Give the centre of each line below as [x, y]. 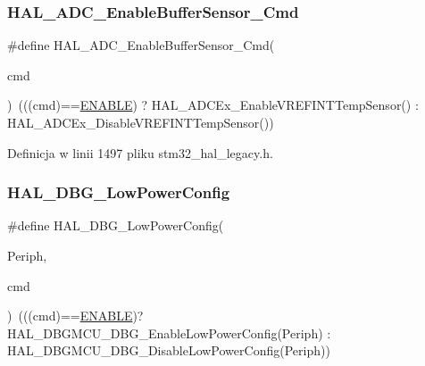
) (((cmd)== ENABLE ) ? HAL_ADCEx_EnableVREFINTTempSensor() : [213, 105]
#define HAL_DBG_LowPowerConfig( [116, 225]
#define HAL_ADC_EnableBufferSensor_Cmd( [141, 45]
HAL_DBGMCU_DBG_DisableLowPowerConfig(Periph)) [169, 350]
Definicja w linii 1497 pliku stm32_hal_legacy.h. [140, 152]
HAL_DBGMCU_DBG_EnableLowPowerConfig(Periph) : [169, 333]
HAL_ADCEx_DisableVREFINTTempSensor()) [141, 122]
